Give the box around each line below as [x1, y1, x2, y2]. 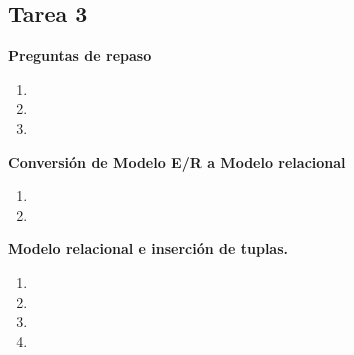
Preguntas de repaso [8, 45, 152, 66]
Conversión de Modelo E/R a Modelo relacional [8, 151, 346, 172]
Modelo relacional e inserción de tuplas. [8, 238, 289, 259]
